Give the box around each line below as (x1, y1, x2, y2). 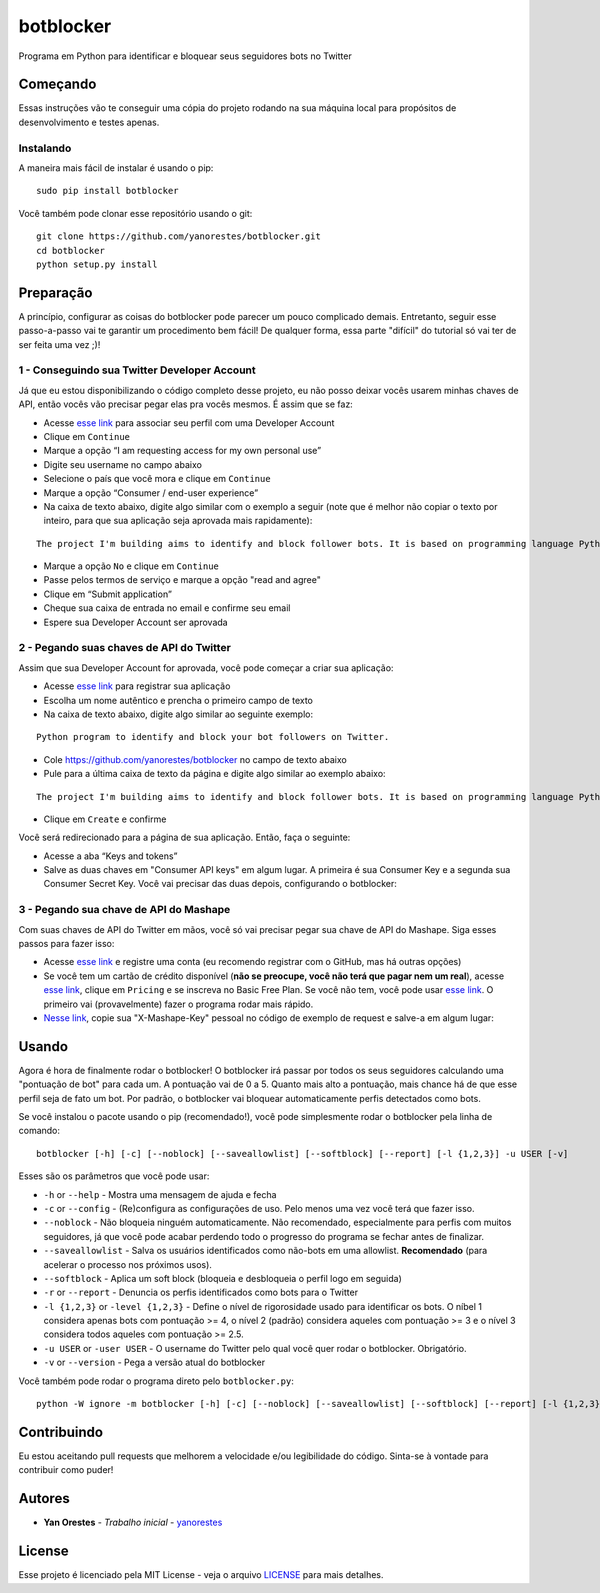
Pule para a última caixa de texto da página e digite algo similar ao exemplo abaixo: (43, 768, 386, 780)
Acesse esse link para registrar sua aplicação (43, 680, 231, 692)
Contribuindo (18, 1423, 104, 1440)
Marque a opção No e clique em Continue (43, 560, 220, 572)
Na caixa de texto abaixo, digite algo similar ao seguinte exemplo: (43, 708, 314, 720)
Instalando (18, 141, 72, 155)
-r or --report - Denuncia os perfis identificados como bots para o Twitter (43, 1286, 359, 1299)
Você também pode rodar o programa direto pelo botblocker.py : (18, 1375, 294, 1387)
